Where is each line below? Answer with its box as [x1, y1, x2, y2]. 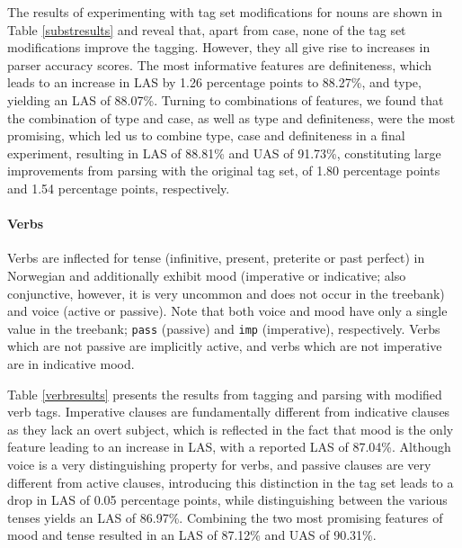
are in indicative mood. [7, 354, 135, 373]
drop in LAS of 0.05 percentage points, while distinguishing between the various [7, 490, 448, 509]
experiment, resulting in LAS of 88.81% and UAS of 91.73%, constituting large [7, 143, 441, 162]
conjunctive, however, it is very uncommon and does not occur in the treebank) [7, 283, 445, 302]
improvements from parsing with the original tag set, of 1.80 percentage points [7, 161, 440, 180]
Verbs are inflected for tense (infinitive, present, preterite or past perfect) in [7, 248, 425, 267]
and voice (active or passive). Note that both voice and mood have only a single [7, 301, 448, 320]
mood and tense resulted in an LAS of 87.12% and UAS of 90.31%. [7, 526, 377, 544]
